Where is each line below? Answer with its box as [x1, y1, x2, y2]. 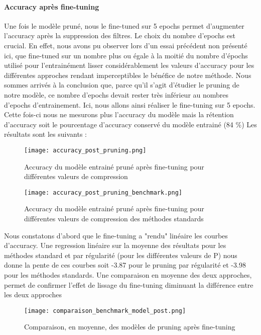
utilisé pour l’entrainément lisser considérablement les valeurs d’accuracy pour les [4, 60, 254, 70]
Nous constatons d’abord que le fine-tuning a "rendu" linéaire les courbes [4, 230, 228, 240]
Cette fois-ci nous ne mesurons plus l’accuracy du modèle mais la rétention [4, 109, 234, 120]
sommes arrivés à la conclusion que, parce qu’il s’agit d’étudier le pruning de [4, 79, 239, 90]
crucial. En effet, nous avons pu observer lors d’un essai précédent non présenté [4, 40, 247, 50]
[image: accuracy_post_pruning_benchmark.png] [24, 189, 182, 196]
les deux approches [4, 289, 62, 300]
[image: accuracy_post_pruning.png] [24, 146, 147, 154]
